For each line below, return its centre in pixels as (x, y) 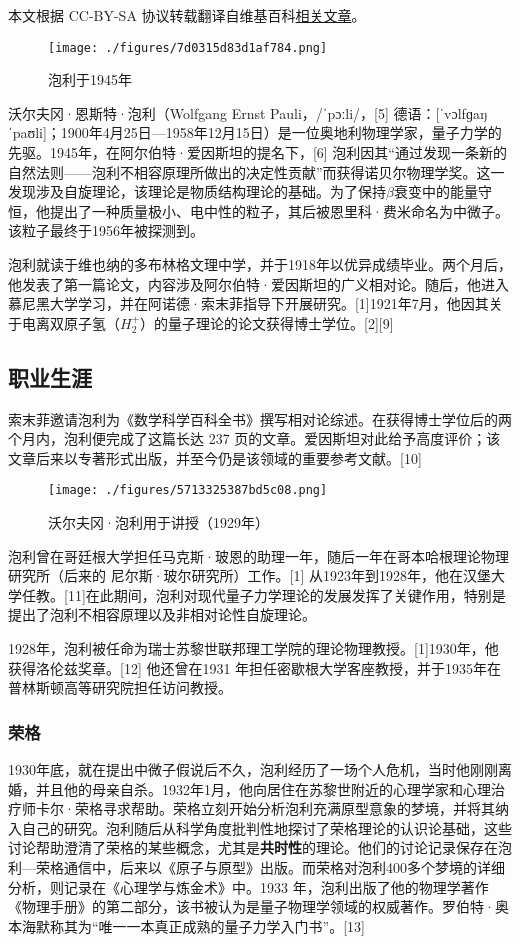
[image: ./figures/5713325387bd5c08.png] (188, 490)
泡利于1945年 (90, 79)
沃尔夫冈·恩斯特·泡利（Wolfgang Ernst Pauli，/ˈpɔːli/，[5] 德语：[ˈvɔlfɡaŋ (247, 112)
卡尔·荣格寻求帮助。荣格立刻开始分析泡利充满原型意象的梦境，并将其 (265, 808)
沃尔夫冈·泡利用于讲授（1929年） (158, 522)
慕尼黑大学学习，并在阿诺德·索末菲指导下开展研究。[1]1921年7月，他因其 (248, 303)
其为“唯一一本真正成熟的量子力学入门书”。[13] (214, 925)
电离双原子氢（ (70, 322)
